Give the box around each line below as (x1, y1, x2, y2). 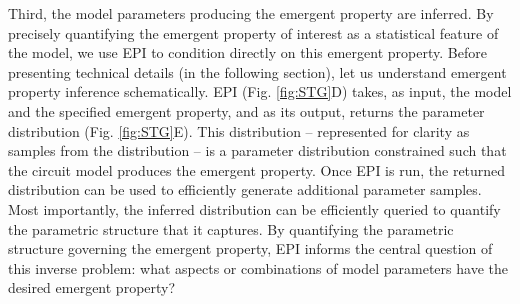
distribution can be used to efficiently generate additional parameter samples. (8, 179, 482, 200)
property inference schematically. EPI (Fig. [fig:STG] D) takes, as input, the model (8, 81, 512, 102)
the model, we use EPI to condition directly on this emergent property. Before (8, 42, 487, 63)
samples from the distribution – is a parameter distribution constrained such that (8, 140, 507, 161)
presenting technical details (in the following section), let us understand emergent (8, 61, 507, 82)
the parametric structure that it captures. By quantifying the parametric (8, 218, 454, 239)
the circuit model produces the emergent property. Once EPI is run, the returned (8, 159, 506, 180)
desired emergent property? (8, 277, 176, 298)
